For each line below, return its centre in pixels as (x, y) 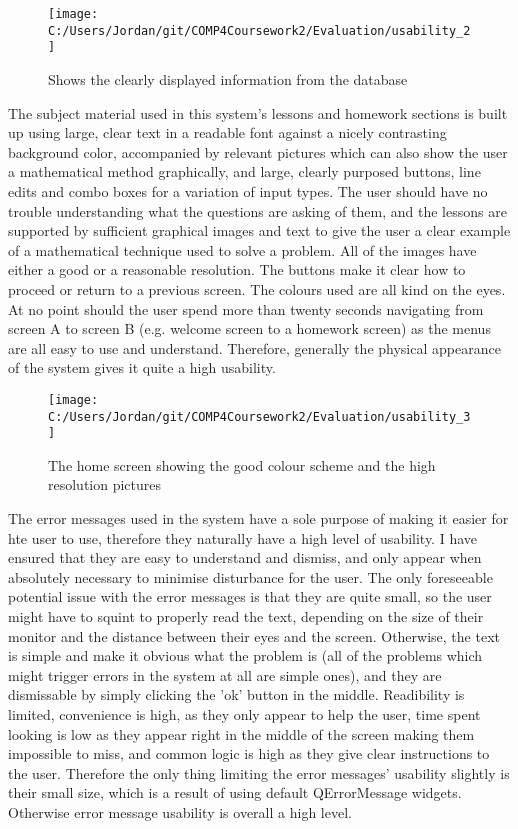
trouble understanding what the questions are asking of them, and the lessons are (257, 210)
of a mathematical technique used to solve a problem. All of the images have (242, 249)
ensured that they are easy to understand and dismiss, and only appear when (245, 557)
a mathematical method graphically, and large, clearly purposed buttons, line (244, 171)
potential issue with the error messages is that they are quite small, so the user (250, 596)
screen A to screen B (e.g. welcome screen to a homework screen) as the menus (249, 328)
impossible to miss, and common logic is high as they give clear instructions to (249, 753)
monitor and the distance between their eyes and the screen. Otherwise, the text (254, 635)
